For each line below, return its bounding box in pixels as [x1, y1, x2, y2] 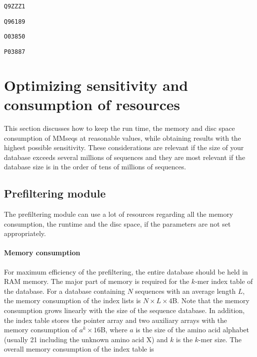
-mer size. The [198, 334, 242, 344]
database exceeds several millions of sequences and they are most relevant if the [4, 152, 245, 162]
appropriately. [4, 228, 46, 238]
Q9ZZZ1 [4, 3, 25, 10]
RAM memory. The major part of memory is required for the [4, 276, 189, 286]
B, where [100, 324, 128, 335]
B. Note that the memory [172, 295, 250, 306]
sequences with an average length [135, 285, 236, 296]
